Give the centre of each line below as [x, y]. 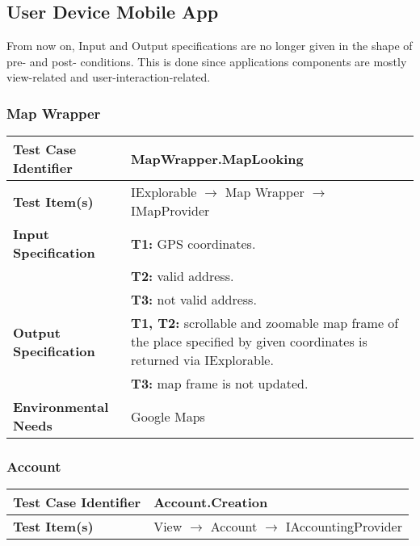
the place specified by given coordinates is [249, 342]
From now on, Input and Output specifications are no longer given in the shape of [210, 46]
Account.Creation [211, 502]
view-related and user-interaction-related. [109, 77]
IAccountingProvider [344, 527]
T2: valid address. [183, 276]
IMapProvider [170, 211]
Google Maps [168, 416]
